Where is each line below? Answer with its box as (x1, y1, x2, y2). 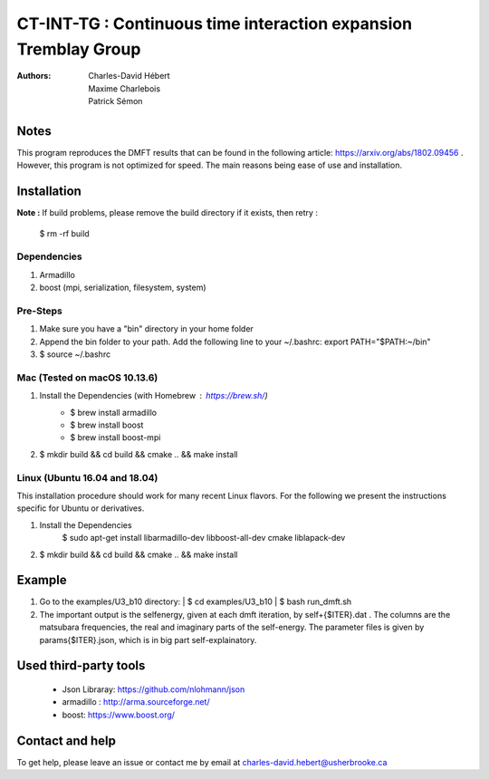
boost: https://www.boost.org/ (62, 709, 176, 720)
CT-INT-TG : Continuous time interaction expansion (16, 14, 412, 34)
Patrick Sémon (88, 96, 143, 107)
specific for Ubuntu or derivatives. (16, 503, 145, 514)
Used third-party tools (16, 658, 146, 674)
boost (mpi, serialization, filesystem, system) (39, 282, 206, 293)
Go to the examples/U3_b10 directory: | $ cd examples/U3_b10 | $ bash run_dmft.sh (39, 596, 352, 607)
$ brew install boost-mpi (70, 432, 161, 443)
